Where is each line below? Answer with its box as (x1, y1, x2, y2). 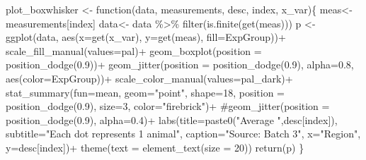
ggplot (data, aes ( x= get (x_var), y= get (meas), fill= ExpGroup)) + (6, 30, 286, 44)
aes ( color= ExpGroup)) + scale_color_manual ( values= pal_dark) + (6, 70, 293, 85)
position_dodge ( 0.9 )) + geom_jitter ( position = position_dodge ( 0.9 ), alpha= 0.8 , (6, 57, 354, 72)
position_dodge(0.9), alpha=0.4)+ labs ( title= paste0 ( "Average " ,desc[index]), (6, 112, 338, 127)
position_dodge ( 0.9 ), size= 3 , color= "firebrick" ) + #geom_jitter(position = (6, 99, 330, 113)
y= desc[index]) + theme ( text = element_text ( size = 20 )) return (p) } (6, 140, 304, 154)
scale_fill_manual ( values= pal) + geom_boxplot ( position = (6, 43, 262, 58)
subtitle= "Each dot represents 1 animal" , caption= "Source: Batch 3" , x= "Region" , (6, 126, 361, 141)
